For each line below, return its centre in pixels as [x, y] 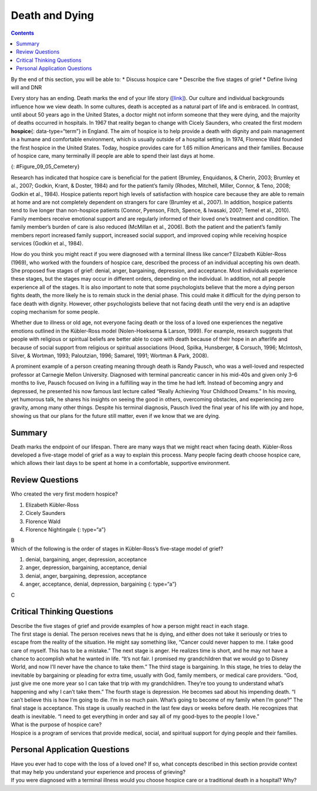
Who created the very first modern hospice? [64, 494]
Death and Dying [52, 15]
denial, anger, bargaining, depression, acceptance [86, 576]
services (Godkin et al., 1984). [47, 243]
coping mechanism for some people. [55, 312]
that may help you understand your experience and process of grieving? [98, 772]
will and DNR [26, 87]
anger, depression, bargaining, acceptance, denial [86, 567]
